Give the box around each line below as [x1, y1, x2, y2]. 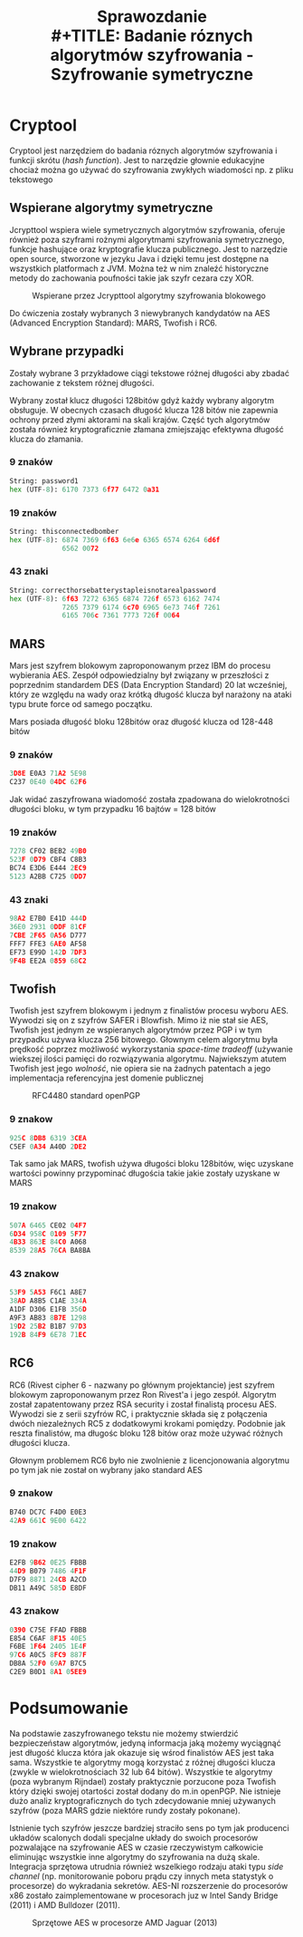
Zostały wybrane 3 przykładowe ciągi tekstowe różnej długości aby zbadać [9, 367, 289, 378]
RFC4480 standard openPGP [32, 1090, 140, 1101]
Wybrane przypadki [9, 344, 124, 359]
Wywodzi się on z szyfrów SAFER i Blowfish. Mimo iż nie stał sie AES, [9, 1015, 269, 1026]
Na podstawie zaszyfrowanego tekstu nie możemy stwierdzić [9, 1728, 239, 1738]
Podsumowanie [9, 1698, 128, 1719]
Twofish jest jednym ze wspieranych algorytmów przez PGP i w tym [9, 1024, 262, 1035]
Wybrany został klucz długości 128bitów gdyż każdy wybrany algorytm [9, 394, 274, 405]
